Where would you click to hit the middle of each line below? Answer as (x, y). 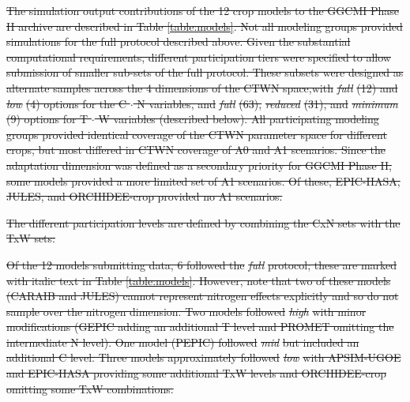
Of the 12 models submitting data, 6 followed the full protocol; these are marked (202, 264)
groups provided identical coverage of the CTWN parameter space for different (197, 134)
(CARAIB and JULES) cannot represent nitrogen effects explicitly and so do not (203, 296)
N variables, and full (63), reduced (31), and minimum (267, 103)
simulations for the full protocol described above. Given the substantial (179, 41)
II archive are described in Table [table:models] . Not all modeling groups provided (205, 26)
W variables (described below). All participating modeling (239, 119)
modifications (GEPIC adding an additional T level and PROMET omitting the (200, 327)
